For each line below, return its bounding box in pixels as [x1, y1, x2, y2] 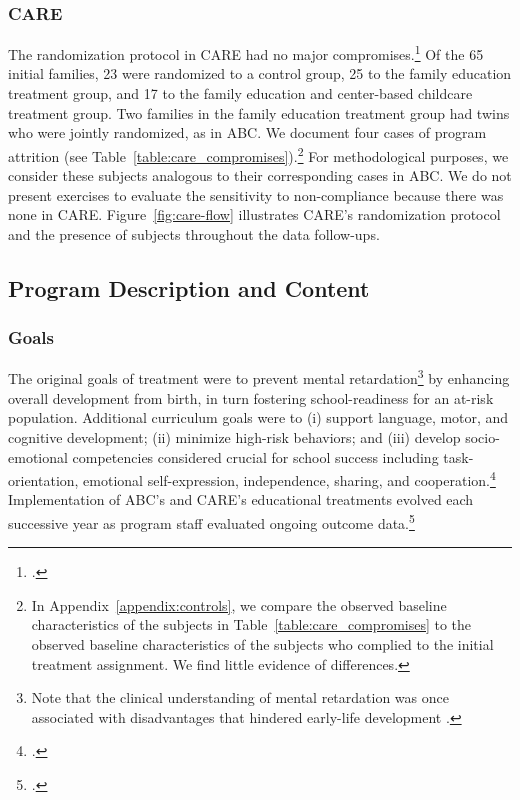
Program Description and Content [8, 272, 370, 303]
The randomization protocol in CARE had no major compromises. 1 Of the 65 [8, 41, 484, 64]
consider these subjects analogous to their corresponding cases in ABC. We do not [8, 165, 512, 186]
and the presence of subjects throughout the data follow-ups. [8, 223, 380, 244]
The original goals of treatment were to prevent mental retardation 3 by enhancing [8, 365, 510, 389]
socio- [465, 426, 500, 447]
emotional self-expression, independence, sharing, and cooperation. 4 [83, 467, 496, 490]
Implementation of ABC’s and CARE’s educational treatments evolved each [8, 489, 474, 510]
